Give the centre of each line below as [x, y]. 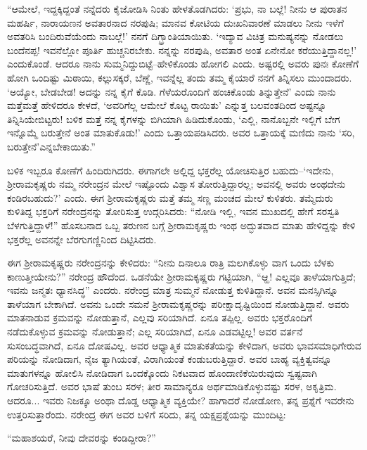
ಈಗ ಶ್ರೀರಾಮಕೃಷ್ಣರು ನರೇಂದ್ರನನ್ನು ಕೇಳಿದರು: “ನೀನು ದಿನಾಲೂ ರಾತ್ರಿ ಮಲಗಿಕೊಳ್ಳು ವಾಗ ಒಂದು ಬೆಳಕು [171, 263]
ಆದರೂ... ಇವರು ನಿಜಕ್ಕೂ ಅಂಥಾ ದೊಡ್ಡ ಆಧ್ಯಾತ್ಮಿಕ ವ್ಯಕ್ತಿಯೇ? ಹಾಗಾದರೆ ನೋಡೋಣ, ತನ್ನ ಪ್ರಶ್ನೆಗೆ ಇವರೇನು [181, 400]
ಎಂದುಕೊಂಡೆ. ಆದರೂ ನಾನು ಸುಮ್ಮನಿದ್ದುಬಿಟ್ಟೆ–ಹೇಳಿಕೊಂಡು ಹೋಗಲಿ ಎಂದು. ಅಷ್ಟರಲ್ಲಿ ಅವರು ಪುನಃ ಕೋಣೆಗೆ [183, 64]
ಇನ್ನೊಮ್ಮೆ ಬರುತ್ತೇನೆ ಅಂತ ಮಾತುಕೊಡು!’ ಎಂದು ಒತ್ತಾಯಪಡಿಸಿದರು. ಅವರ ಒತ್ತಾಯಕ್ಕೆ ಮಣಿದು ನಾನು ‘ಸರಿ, [181, 133]
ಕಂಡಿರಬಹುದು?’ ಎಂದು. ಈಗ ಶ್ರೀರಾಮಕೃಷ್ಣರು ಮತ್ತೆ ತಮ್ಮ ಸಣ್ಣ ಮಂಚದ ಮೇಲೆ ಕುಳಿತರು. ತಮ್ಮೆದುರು [170, 197]
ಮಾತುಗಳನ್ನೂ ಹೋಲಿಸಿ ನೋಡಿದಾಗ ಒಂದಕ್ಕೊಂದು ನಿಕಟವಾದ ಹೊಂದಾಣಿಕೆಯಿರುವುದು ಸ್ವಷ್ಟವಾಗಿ [162, 372]
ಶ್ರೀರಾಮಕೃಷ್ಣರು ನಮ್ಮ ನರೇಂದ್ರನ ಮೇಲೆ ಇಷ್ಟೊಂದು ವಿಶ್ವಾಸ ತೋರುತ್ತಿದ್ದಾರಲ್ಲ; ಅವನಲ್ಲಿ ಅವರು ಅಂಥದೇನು [176, 184]
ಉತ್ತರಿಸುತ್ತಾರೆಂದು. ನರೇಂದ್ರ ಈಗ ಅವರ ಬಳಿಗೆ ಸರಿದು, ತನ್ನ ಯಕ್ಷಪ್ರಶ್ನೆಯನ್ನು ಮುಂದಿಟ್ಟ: [147, 414]
